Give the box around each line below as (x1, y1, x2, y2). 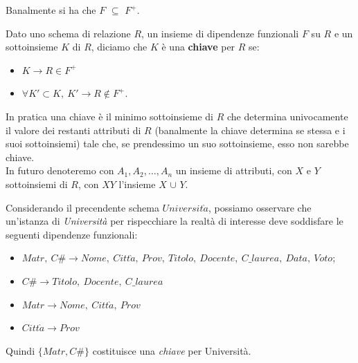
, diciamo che (91, 39, 147, 54)
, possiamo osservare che (208, 200, 312, 214)
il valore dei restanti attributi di (6, 122, 141, 137)
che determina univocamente (226, 109, 348, 123)
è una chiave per (161, 39, 235, 54)
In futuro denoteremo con (6, 163, 114, 178)
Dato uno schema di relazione (6, 26, 131, 40)
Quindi (6, 343, 35, 357)
